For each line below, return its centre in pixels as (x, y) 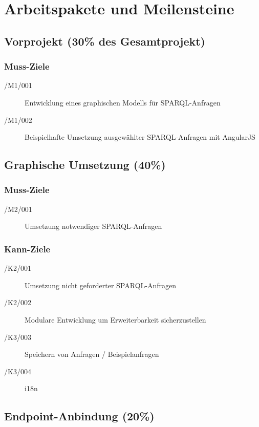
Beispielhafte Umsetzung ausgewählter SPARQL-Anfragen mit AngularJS (140, 137)
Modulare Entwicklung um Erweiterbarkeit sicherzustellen (115, 319)
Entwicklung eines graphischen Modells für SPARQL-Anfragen (123, 102)
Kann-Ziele (27, 249)
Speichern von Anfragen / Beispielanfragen (92, 354)
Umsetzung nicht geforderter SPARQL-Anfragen (101, 285)
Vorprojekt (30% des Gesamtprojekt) (105, 41)
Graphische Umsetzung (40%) (85, 165)
